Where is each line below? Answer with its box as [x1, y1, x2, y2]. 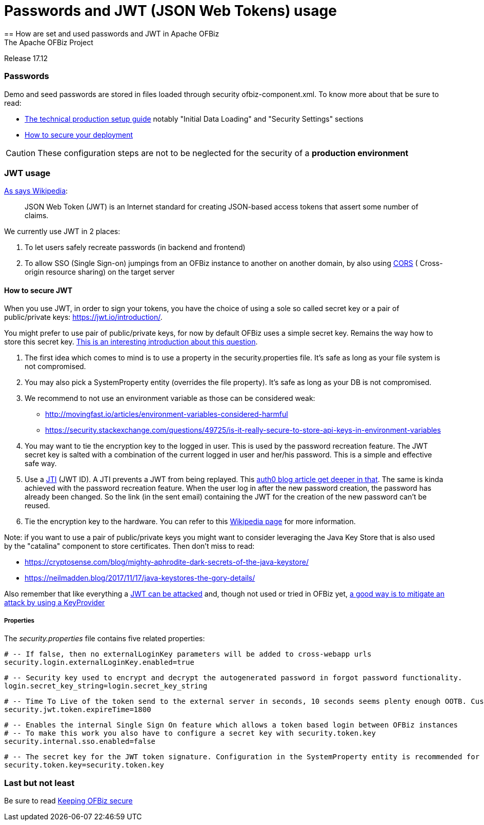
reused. [25, 501, 50, 510]
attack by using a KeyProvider [4, 598, 105, 607]
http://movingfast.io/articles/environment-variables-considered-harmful [45, 410, 288, 419]
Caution [6, 147, 36, 158]
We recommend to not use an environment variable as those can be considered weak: [25, 394, 315, 403]
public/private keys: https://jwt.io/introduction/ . [4, 313, 163, 322]
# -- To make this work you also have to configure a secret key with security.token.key [4, 729, 376, 738]
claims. [25, 211, 49, 220]
